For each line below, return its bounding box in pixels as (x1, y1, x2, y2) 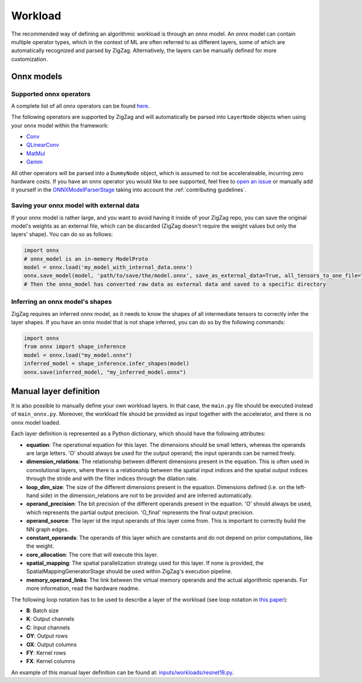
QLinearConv (26, 141, 60, 149)
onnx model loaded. (11, 418, 61, 426)
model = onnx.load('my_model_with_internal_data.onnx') (24, 264, 193, 271)
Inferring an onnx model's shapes (11, 298, 112, 306)
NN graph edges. (26, 525, 69, 533)
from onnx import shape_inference (24, 343, 126, 350)
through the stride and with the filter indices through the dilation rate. (26, 475, 198, 483)
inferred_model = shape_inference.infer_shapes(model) (24, 360, 189, 367)
